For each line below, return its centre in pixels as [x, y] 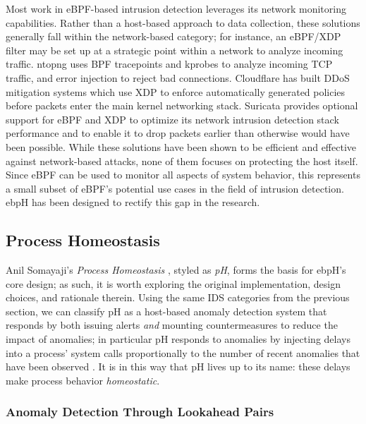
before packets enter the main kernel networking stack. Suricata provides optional [182, 105]
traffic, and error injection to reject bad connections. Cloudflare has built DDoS [178, 77]
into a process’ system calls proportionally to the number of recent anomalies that [183, 352]
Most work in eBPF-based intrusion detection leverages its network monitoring [176, 8]
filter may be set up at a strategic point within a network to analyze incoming [175, 50]
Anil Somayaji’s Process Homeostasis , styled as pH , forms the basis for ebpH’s [176, 270]
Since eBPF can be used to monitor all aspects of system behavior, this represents [183, 175]
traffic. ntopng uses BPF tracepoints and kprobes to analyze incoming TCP [169, 64]
